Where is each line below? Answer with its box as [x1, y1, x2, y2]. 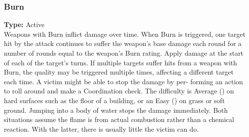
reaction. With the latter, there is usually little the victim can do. [4, 123, 199, 134]
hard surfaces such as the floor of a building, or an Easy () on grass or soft [4, 95, 225, 105]
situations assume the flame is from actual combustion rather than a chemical [4, 114, 234, 124]
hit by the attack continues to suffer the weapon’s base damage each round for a [4, 38, 242, 48]
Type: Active [4, 19, 45, 30]
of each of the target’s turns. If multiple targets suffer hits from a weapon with [4, 57, 237, 67]
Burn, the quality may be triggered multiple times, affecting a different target [4, 67, 234, 77]
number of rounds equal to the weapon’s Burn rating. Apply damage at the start [4, 48, 244, 58]
